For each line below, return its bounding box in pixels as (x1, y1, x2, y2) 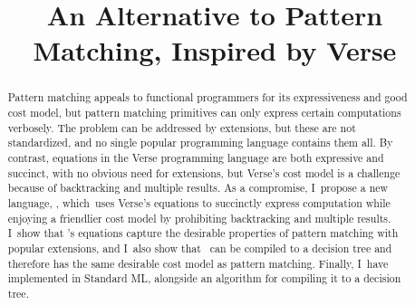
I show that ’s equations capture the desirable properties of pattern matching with (7, 225, 399, 241)
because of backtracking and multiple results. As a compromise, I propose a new (7, 180, 389, 195)
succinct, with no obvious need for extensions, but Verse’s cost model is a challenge (7, 165, 401, 180)
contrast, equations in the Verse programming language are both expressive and (7, 149, 384, 165)
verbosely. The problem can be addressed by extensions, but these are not (7, 119, 356, 135)
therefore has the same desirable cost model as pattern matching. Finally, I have (7, 255, 389, 271)
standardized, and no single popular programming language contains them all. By (7, 135, 393, 150)
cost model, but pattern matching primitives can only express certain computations (7, 105, 401, 120)
